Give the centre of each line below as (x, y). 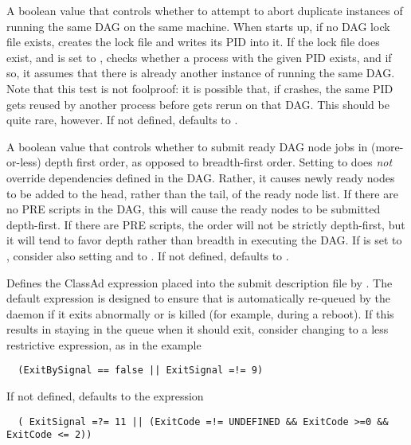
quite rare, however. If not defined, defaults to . (122, 120)
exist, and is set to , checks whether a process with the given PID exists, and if (199, 57)
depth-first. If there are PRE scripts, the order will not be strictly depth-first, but (206, 224)
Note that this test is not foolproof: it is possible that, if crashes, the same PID (200, 88)
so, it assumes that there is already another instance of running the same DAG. (201, 73)
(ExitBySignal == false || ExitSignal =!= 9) (141, 371)
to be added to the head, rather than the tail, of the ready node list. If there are (202, 193)
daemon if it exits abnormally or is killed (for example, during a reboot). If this (200, 313)
